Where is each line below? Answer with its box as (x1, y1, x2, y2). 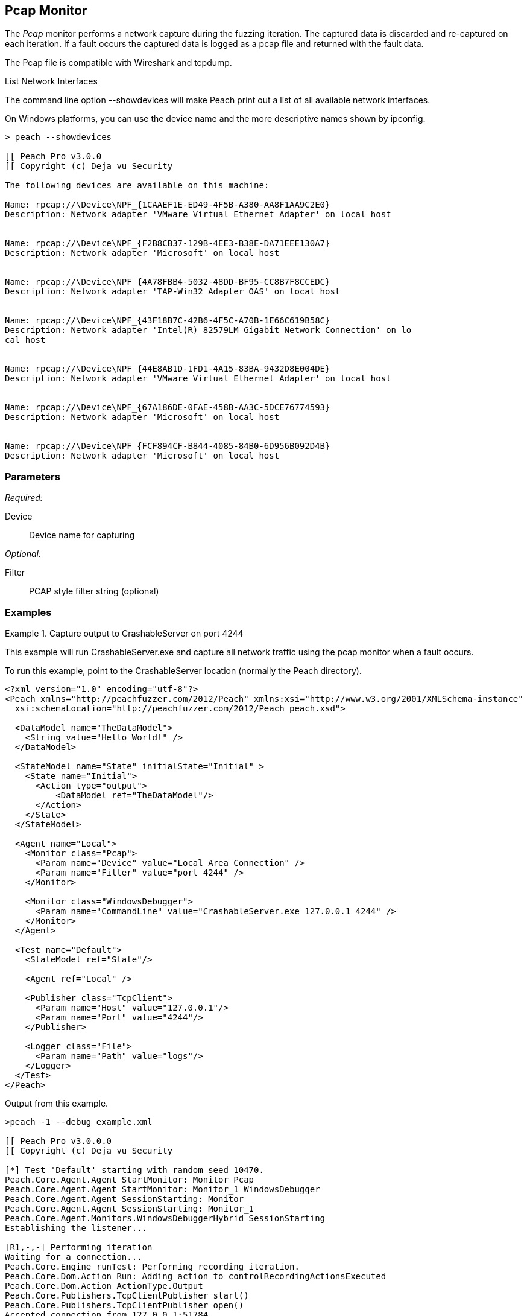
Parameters (5, 470, 60, 483)
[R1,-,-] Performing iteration (5, 1242, 153, 1252)
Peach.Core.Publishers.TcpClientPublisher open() (5, 1300, 244, 1310)
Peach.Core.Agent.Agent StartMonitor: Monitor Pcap (5, 1174, 254, 1184)
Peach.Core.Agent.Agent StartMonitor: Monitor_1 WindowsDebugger (5, 1184, 320, 1194)
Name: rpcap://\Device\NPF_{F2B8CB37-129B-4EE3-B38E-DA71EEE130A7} (5, 238, 330, 249)
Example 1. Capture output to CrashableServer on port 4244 (5, 628, 244, 638)
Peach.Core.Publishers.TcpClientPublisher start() (5, 1290, 249, 1300)
